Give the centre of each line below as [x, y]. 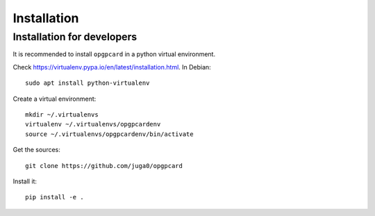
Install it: [25, 181]
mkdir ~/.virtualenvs [62, 114]
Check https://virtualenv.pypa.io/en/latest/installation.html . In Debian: [112, 67]
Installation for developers [75, 37]
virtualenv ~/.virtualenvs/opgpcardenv [93, 124]
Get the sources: [36, 150]
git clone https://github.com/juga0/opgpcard [104, 166]
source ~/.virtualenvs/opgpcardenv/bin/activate [109, 134]
